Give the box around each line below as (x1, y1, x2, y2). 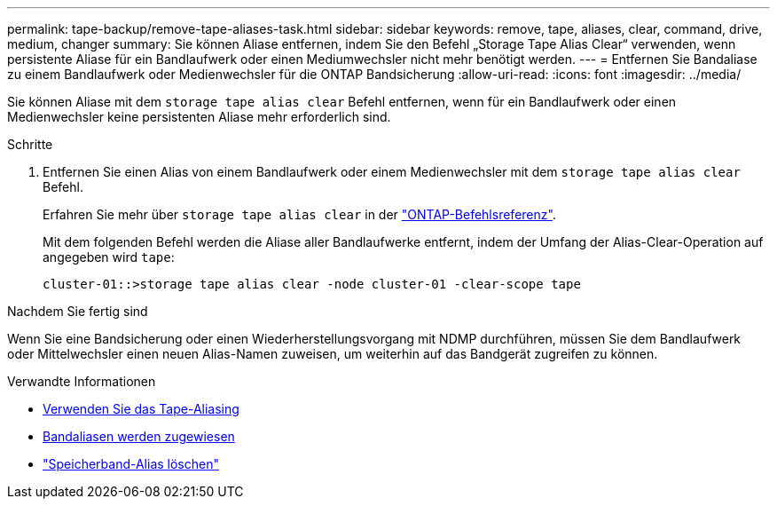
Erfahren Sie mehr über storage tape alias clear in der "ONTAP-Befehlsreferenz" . (43, 207, 556, 222)
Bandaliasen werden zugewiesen (43, 429, 235, 444)
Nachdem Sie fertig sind (7, 304, 148, 319)
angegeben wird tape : (43, 249, 175, 265)
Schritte (7, 137, 53, 152)
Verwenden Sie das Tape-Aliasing (43, 401, 239, 416)
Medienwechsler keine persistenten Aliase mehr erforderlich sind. (7, 109, 391, 124)
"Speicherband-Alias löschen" (43, 456, 219, 471)
